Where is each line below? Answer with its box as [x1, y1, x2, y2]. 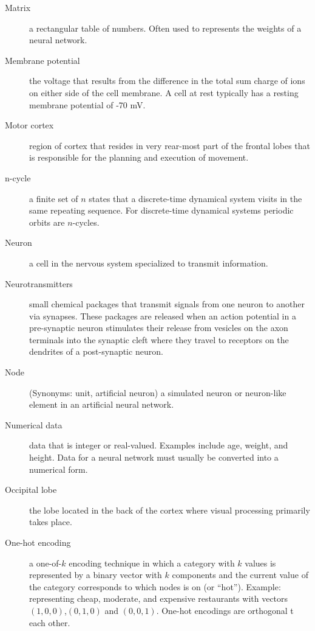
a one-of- [29, 556, 62, 569]
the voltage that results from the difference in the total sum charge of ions [29, 74, 305, 87]
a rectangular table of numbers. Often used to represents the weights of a [29, 21, 302, 34]
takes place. [29, 515, 72, 528]
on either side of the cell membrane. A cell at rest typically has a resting [29, 86, 299, 99]
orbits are [29, 215, 65, 228]
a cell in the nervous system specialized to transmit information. [29, 256, 268, 269]
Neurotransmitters [5, 277, 73, 290]
